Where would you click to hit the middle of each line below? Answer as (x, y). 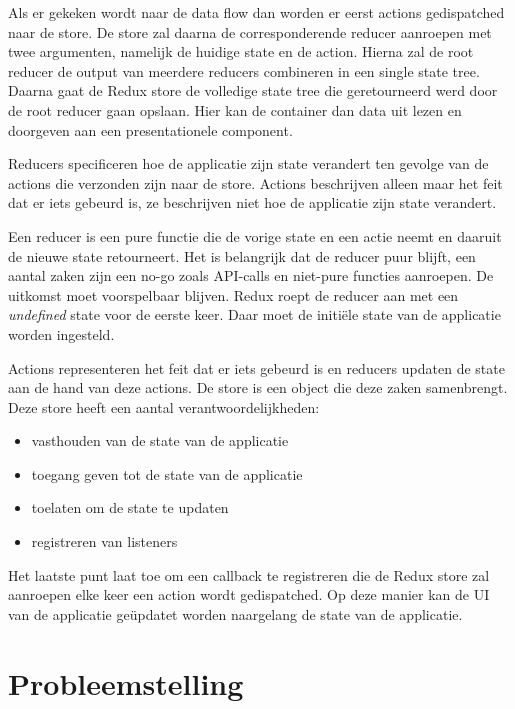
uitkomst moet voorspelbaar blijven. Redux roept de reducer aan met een (233, 294)
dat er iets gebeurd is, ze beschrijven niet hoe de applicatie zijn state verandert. (252, 202)
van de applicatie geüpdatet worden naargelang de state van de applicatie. (235, 613)
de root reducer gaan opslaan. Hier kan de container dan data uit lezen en (235, 109)
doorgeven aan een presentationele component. (150, 129)
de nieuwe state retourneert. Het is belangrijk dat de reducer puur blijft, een (242, 255)
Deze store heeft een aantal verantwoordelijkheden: (164, 406)
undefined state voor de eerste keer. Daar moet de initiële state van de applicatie (254, 314)
